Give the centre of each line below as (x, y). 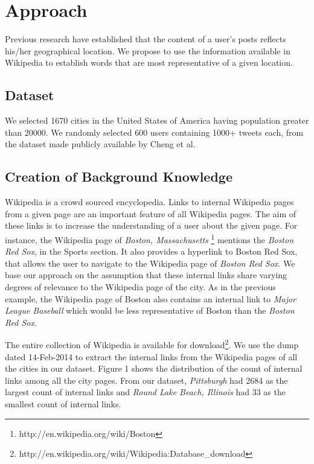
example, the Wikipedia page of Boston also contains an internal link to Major (151, 298)
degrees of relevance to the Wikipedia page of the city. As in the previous (140, 286)
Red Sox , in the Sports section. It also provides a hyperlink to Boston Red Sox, (151, 251)
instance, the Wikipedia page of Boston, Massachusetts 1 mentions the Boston (149, 238)
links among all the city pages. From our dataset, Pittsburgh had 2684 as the (146, 380)
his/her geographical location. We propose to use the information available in (148, 50)
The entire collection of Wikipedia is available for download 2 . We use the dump (152, 344)
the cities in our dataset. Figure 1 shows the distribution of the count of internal (154, 368)
